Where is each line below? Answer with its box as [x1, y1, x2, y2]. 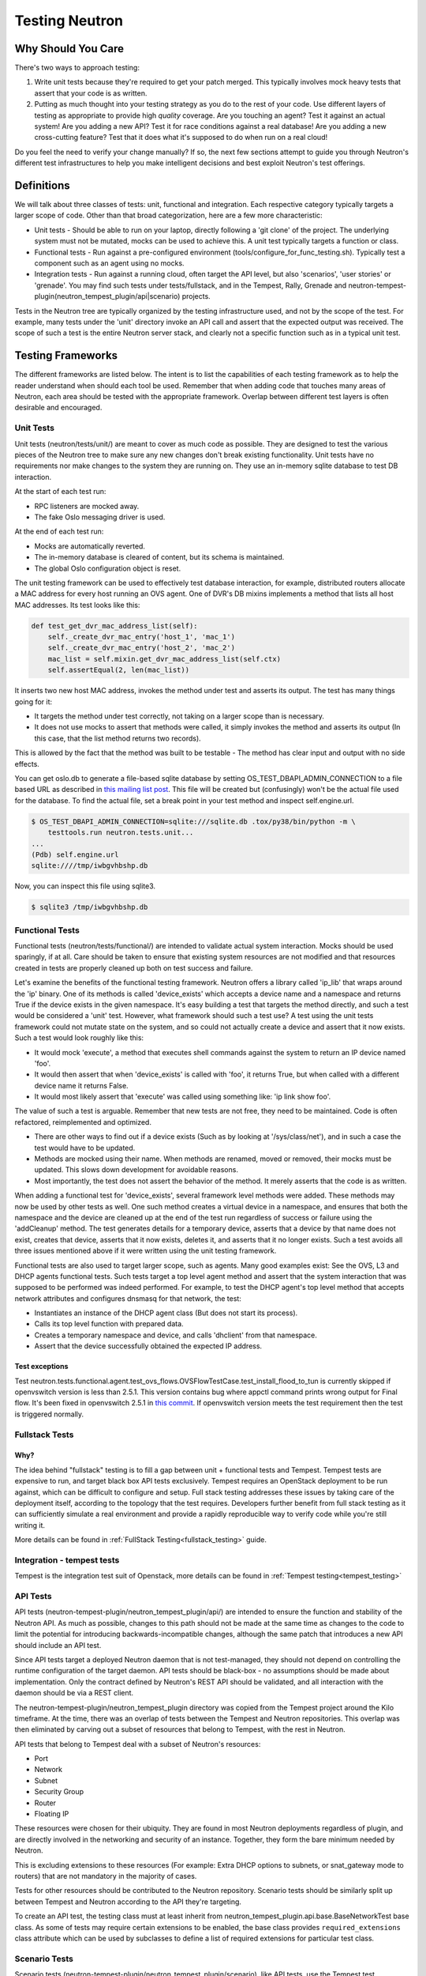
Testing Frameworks [14, 349, 118, 363]
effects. [14, 759, 39, 768]
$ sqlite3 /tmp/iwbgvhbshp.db [31, 903, 148, 912]
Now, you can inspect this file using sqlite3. [14, 881, 156, 891]
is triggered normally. [14, 1409, 84, 1419]
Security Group [34, 1787, 84, 1797]
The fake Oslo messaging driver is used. [34, 512, 166, 522]
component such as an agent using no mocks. [34, 258, 185, 268]
